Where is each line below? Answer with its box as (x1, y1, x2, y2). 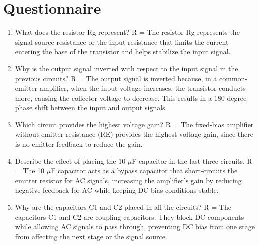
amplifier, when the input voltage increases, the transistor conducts (39, 83, 246, 93)
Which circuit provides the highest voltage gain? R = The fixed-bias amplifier (15, 119, 254, 129)
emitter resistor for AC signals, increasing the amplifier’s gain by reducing (15, 175, 242, 185)
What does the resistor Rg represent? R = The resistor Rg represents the (15, 27, 240, 37)
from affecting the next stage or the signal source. (15, 231, 167, 241)
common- (219, 73, 248, 83)
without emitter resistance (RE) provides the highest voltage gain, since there (15, 129, 253, 139)
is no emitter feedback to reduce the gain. (15, 139, 143, 149)
